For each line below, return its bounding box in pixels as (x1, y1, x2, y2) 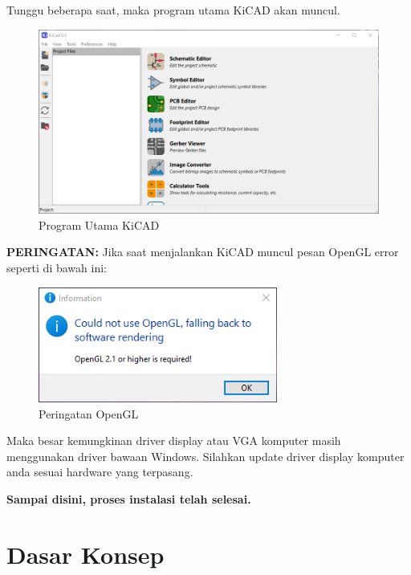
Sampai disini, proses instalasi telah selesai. (6, 490, 251, 507)
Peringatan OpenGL (39, 405, 139, 422)
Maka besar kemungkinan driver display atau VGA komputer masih (6, 432, 341, 449)
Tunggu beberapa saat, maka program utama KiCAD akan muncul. (6, 2, 340, 18)
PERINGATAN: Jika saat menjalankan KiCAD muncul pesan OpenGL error (6, 243, 399, 260)
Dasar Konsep (6, 537, 165, 570)
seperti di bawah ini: (6, 259, 107, 276)
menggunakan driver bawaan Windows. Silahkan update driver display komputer (6, 447, 405, 464)
